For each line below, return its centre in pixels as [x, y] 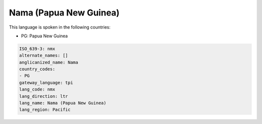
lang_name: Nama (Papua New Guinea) [63, 103]
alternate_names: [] [43, 55]
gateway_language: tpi [46, 83]
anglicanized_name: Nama [49, 62]
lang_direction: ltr [43, 96]
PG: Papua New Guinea [44, 36]
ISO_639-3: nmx [37, 49]
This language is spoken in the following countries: [60, 27]
